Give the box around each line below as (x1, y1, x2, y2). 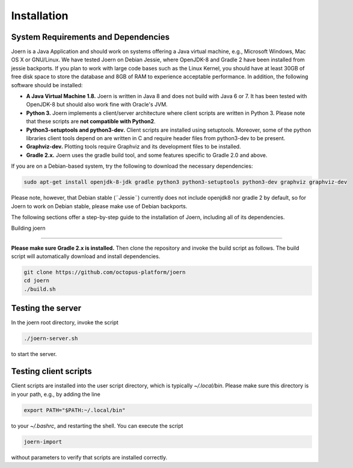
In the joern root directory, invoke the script (11, 319, 118, 326)
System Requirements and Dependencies (11, 32, 170, 42)
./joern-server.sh (23, 335, 78, 342)
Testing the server (11, 303, 82, 313)
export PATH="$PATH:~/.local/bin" (23, 407, 126, 413)
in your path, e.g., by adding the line (11, 390, 100, 398)
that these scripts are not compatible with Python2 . (26, 118, 156, 125)
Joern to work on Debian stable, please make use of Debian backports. (11, 202, 188, 210)
